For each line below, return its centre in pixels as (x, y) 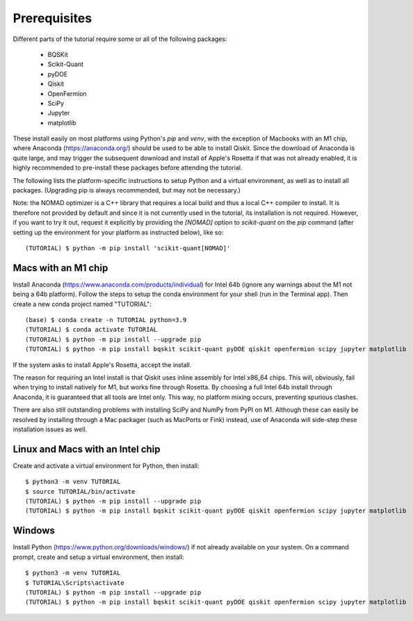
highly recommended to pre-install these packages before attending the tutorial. (128, 168)
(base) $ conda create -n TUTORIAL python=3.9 (106, 320)
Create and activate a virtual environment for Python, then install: (106, 465)
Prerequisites (52, 18)
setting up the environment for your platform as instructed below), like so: (118, 232)
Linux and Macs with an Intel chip (87, 449)
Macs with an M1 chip (60, 268)
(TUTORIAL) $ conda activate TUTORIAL (91, 330)
